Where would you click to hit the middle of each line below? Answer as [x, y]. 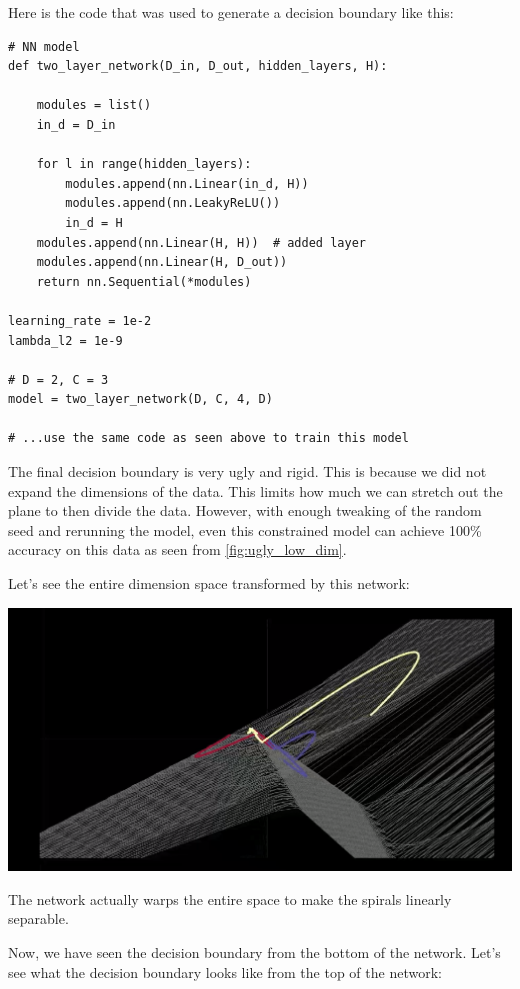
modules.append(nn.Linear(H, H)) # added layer [201, 242]
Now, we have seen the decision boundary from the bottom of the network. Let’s [254, 952]
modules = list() [94, 105]
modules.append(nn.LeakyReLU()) [173, 203]
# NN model [44, 46]
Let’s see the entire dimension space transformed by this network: [209, 583]
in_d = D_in [76, 124]
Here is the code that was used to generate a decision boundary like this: [231, 12]
